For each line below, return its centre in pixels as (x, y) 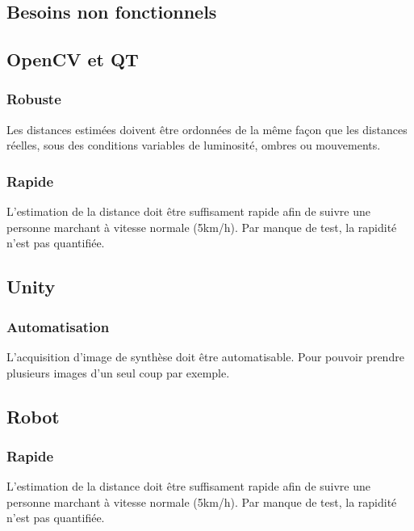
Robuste (34, 99)
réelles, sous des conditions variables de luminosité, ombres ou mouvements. (194, 145)
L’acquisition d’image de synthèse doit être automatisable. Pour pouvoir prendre (205, 356)
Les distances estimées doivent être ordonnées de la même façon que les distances (207, 129)
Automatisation (58, 326)
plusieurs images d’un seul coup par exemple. (118, 372)
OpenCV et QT (73, 59)
